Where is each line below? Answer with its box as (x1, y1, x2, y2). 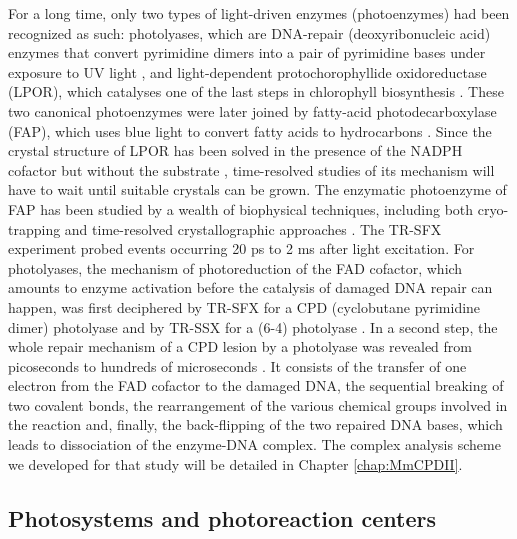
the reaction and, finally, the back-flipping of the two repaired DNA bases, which (8, 414, 503, 435)
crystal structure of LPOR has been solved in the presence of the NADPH (8, 140, 463, 161)
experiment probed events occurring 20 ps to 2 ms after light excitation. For (8, 238, 475, 259)
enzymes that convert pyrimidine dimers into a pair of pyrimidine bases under (8, 42, 486, 63)
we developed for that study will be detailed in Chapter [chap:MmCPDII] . (8, 453, 463, 474)
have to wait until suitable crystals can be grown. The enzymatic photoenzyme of (8, 179, 507, 200)
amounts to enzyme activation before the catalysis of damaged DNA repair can (8, 277, 493, 298)
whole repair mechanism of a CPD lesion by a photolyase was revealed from (8, 336, 472, 357)
